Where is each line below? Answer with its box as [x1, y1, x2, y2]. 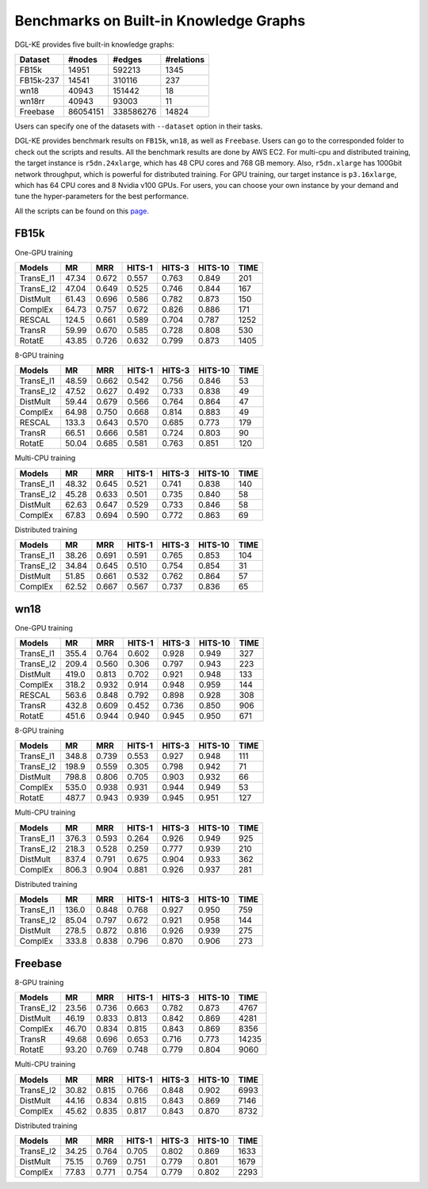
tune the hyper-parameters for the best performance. [14, 191, 189, 201]
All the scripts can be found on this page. [14, 206, 150, 216]
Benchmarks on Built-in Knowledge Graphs [14, 12, 306, 29]
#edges [113, 54, 143, 65]
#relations [165, 54, 205, 65]
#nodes [67, 54, 98, 65]
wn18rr [19, 95, 45, 106]
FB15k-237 [19, 75, 59, 86]
